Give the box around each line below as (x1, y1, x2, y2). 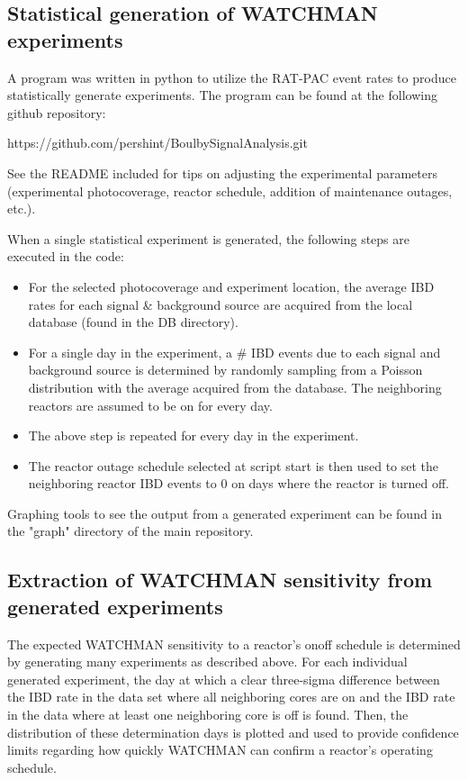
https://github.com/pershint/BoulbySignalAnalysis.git (7, 133, 308, 152)
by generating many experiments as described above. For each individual (7, 652, 408, 671)
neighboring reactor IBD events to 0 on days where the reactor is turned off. (28, 474, 449, 493)
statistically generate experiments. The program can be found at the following (7, 86, 437, 104)
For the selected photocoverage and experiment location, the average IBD (28, 277, 435, 295)
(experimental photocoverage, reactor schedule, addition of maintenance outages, (7, 181, 453, 200)
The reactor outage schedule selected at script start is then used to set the (28, 456, 439, 475)
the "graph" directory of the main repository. (7, 522, 254, 540)
